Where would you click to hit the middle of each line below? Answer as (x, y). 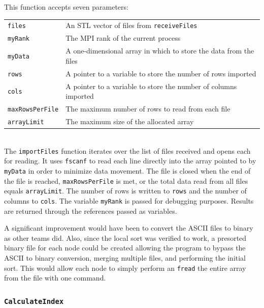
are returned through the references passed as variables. (91, 211)
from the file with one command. (55, 278)
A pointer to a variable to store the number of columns (151, 86)
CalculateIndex (34, 301)
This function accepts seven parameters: (66, 7)
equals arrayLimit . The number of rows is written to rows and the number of (125, 191)
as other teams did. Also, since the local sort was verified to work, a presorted (125, 237)
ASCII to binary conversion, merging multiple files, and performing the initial (125, 257)
